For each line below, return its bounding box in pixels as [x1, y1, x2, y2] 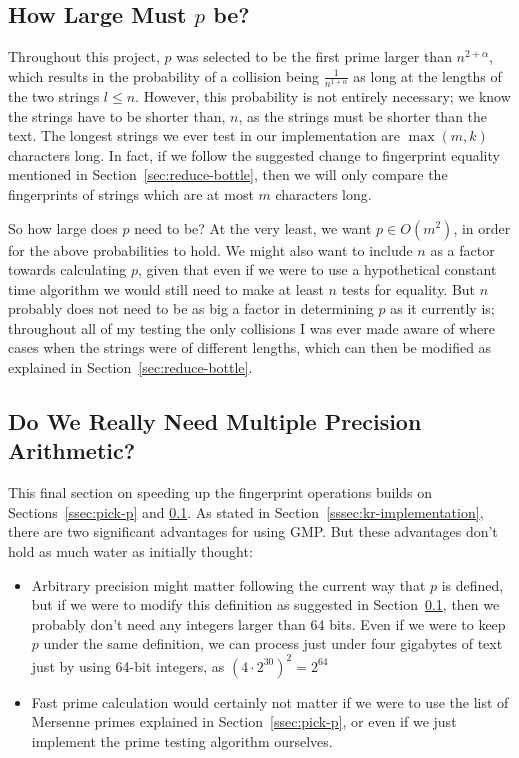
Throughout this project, [8, 46, 160, 67]
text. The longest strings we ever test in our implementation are [8, 125, 401, 146]
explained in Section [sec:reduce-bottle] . [8, 357, 253, 378]
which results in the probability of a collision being [8, 65, 320, 86]
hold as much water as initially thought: [8, 541, 253, 562]
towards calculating [8, 259, 127, 280]
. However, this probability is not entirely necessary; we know [135, 85, 511, 106]
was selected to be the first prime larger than [176, 46, 452, 67]
